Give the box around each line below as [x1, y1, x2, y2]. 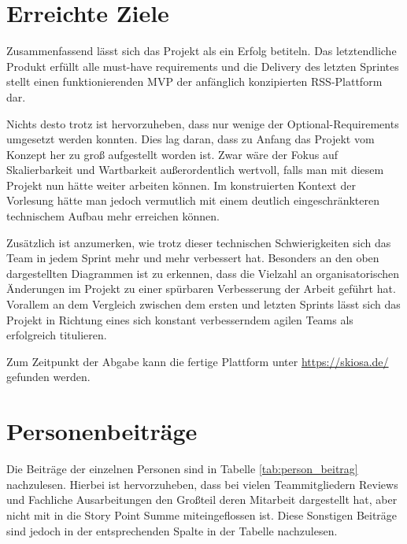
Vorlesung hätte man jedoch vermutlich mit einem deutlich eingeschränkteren [6, 192, 379, 209]
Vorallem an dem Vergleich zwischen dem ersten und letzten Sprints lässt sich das [6, 296, 401, 313]
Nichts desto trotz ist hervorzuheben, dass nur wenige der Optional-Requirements [6, 115, 399, 131]
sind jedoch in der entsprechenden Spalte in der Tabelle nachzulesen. [6, 522, 338, 538]
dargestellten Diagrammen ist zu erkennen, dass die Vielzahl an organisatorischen [6, 265, 399, 281]
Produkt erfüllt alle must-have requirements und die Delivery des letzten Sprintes [6, 57, 399, 74]
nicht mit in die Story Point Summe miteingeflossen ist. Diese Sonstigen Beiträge [6, 506, 398, 523]
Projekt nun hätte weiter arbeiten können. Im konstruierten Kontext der [6, 176, 356, 193]
